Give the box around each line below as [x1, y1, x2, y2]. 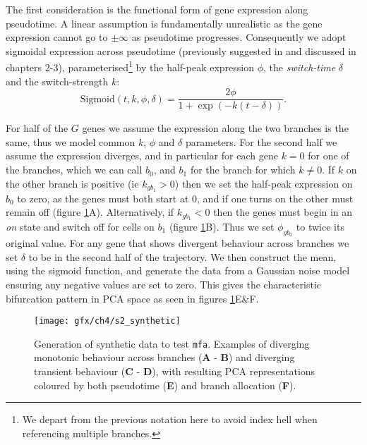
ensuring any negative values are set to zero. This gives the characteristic [6, 276, 322, 291]
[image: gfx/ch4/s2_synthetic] [34, 316, 181, 327]
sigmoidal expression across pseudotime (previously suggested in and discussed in [6, 43, 356, 58]
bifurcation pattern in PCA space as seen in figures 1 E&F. [6, 291, 259, 305]
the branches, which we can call [6, 162, 143, 177]
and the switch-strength [6, 73, 109, 88]
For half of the [6, 121, 68, 135]
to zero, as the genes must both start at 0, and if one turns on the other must [17, 190, 354, 205]
